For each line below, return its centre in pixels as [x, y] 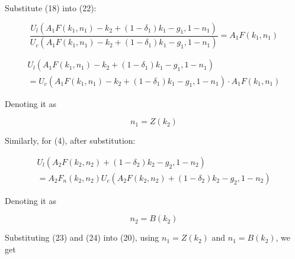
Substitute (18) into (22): [51, 8]
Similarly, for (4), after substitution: [70, 140]
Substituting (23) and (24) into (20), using [82, 237]
